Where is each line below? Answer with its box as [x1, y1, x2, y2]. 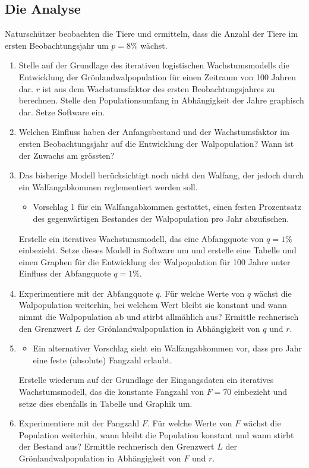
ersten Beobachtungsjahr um [5, 39, 109, 51]
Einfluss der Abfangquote [18, 267, 111, 279]
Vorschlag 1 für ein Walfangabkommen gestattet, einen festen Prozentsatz [33, 200, 301, 213]
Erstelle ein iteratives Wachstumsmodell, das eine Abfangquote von [18, 232, 264, 244]
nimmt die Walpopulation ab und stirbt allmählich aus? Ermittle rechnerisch [18, 310, 299, 323]
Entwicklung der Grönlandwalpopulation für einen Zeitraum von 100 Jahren [18, 70, 297, 83]
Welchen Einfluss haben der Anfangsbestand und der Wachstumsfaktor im [18, 125, 289, 138]
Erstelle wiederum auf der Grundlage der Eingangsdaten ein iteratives [18, 373, 274, 386]
